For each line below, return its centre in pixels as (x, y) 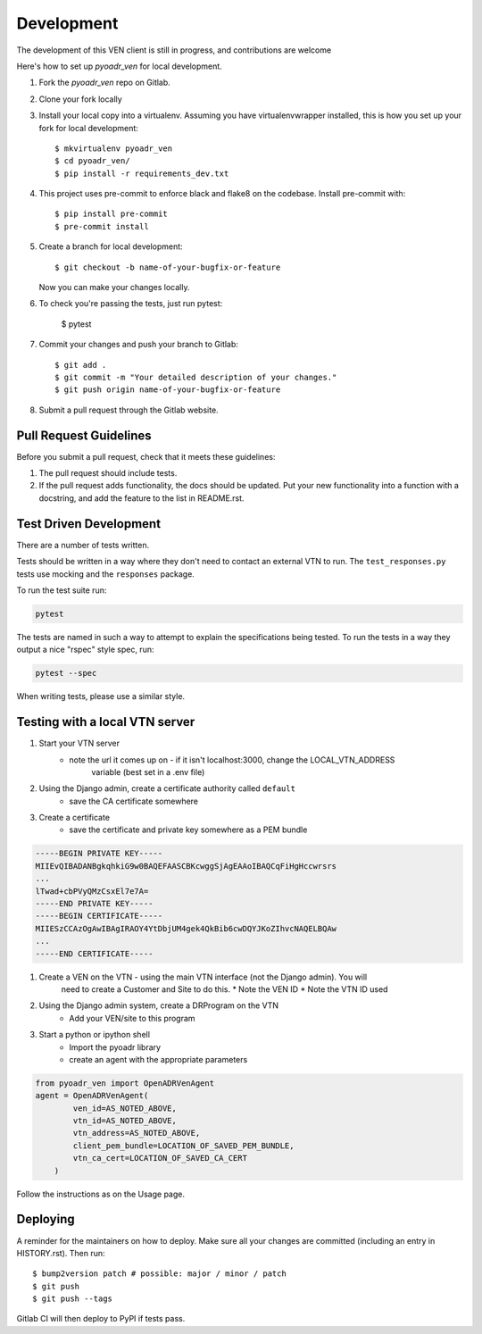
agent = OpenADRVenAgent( (92, 1096)
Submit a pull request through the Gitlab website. (129, 410)
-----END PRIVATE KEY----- (94, 904)
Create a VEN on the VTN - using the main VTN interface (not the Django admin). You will (203, 977)
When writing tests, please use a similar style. (101, 696)
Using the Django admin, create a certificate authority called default (167, 788)
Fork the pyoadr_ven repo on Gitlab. (105, 83)
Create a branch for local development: (111, 246)
